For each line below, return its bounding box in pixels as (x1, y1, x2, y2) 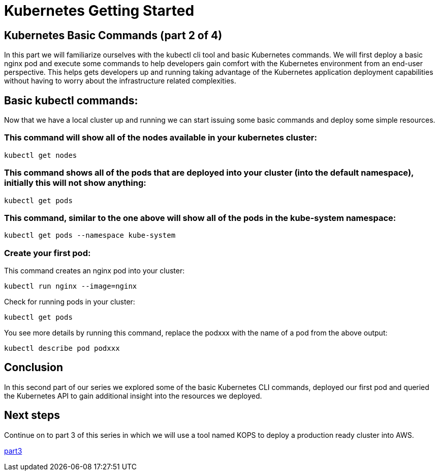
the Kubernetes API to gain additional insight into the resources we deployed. (4, 391, 262, 400)
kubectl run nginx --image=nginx (4, 282, 137, 291)
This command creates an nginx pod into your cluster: (4, 266, 185, 275)
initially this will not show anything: (4, 178, 146, 188)
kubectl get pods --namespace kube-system (4, 231, 176, 240)
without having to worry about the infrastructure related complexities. (4, 76, 236, 86)
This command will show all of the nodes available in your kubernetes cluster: (4, 132, 317, 143)
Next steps (4, 409, 60, 422)
